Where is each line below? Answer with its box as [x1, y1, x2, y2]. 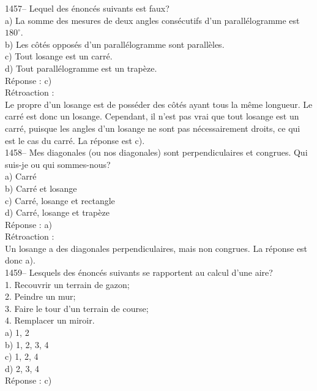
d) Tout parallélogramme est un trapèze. [5, 61, 157, 74]
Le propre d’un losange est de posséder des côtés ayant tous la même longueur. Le [5, 97, 313, 110]
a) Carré [5, 170, 37, 183]
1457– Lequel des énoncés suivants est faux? [5, 2, 170, 14]
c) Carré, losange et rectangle [5, 194, 115, 207]
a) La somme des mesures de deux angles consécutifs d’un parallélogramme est [5, 13, 300, 26]
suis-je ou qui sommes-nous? [5, 158, 111, 170]
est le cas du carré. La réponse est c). [5, 134, 145, 146]
